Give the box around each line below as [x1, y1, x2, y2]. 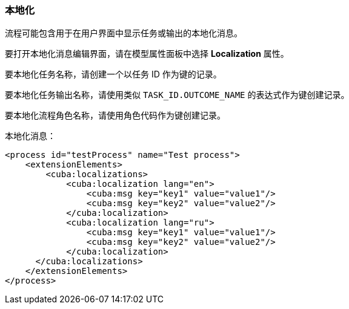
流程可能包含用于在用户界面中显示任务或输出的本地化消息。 [5, 28, 242, 39]
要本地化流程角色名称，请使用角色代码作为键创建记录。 [5, 110, 225, 121]
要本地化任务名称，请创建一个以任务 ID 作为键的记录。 [5, 69, 222, 80]
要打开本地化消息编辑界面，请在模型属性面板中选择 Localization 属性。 [5, 48, 289, 59]
